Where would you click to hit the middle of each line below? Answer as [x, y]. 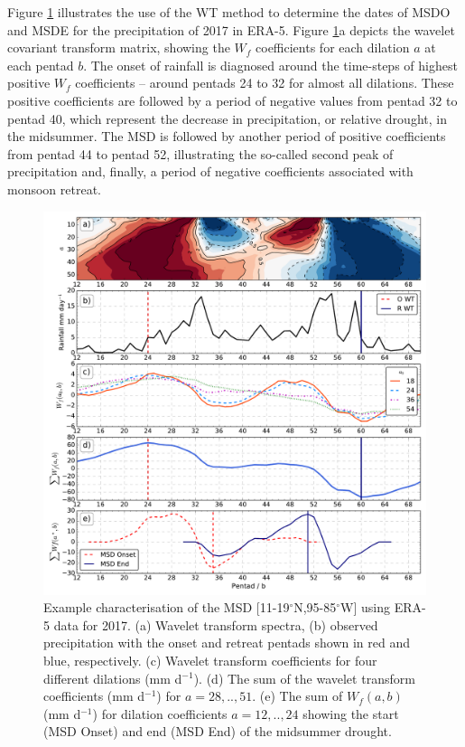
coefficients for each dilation [333, 47]
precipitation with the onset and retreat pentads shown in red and [227, 643]
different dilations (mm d [113, 678]
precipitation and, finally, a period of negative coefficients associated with [210, 171]
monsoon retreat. [54, 189]
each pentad [41, 65]
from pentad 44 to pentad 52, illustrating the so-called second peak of [200, 153]
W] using [366, 607]
